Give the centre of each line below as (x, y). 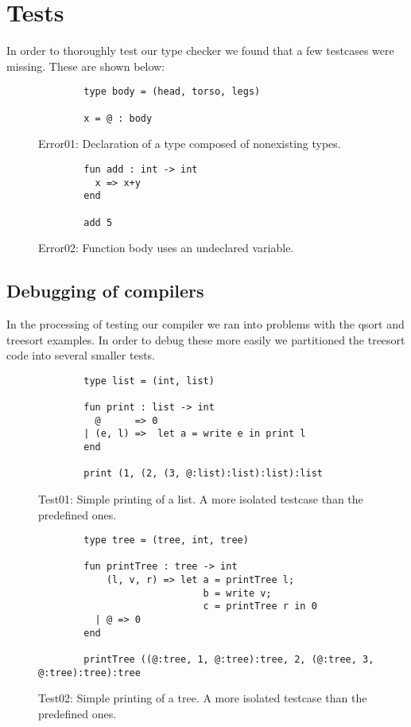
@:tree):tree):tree (89, 673)
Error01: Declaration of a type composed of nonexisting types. (190, 144)
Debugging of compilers (105, 291)
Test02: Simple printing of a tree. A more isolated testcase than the (203, 698)
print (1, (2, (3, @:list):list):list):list (203, 474)
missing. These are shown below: (86, 66)
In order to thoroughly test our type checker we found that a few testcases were (200, 51)
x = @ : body (118, 118)
